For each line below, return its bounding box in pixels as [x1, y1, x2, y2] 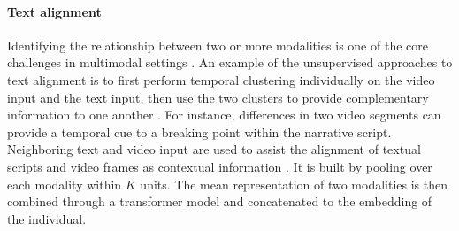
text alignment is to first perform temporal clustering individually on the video [7, 70, 435, 89]
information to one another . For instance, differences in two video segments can [7, 105, 441, 124]
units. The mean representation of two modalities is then [140, 174, 448, 193]
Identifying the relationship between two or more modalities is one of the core [7, 35, 428, 54]
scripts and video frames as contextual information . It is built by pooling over [7, 157, 432, 175]
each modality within [7, 174, 122, 193]
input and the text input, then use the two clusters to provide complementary [7, 88, 429, 106]
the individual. [7, 209, 87, 227]
